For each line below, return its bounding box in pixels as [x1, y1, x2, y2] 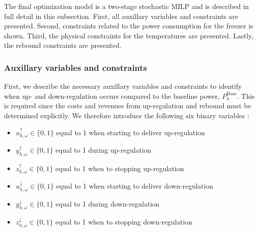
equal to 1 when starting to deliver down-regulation [56, 181, 213, 191]
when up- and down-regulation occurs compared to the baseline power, [4, 90, 220, 101]
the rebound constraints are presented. [4, 40, 122, 50]
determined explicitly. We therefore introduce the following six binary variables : [4, 110, 250, 120]
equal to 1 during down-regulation [55, 198, 160, 209]
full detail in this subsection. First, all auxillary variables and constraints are [4, 10, 238, 21]
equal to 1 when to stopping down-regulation [55, 217, 192, 227]
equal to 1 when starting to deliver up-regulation [56, 127, 205, 137]
